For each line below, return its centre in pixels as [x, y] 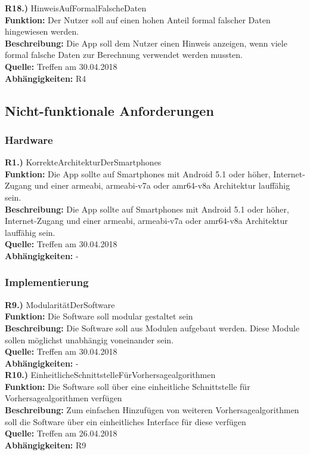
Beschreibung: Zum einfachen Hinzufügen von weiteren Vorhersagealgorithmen [152, 410]
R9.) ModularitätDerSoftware [60, 304]
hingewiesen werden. [42, 31]
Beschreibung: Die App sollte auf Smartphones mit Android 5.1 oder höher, [147, 209]
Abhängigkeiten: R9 [46, 445]
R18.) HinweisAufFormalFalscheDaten [76, 8]
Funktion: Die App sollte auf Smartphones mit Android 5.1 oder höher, [138, 173]
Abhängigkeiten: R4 [46, 78]
